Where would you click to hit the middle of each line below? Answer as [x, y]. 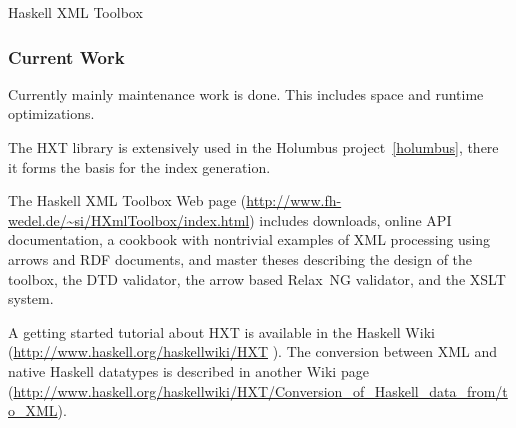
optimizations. [51, 113]
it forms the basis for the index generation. [139, 166]
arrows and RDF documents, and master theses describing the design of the [240, 258]
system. [31, 298]
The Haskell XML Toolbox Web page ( [127, 200]
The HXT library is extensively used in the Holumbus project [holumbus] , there [253, 147]
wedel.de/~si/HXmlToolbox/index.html [129, 219]
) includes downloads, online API [350, 219]
